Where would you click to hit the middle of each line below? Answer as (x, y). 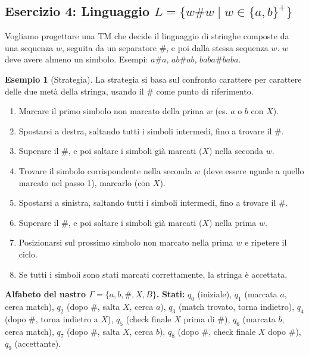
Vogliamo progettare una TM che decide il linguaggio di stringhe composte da (147, 36)
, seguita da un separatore (109, 47)
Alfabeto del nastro (46, 294)
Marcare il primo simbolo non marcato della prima (111, 111)
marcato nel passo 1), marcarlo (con (85, 182)
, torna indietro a (67, 318)
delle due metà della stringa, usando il (74, 91)
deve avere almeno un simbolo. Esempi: (77, 59)
